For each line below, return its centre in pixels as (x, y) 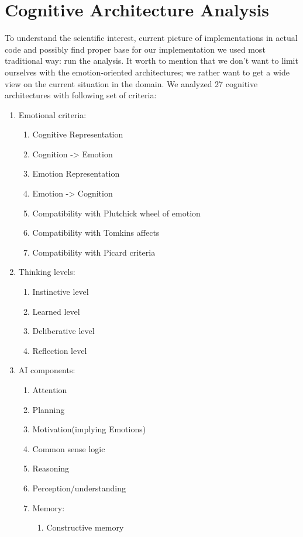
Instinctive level (61, 292)
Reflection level (60, 350)
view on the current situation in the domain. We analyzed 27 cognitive (131, 83)
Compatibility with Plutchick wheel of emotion (116, 213)
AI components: (47, 370)
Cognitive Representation (78, 134)
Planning (49, 409)
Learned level (56, 311)
